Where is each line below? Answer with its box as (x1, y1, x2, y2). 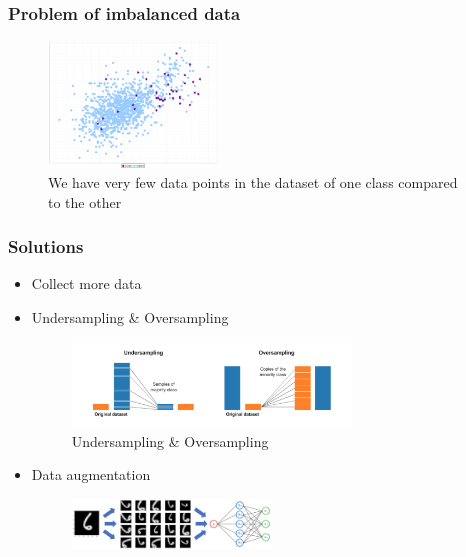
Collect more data (31, 273, 142, 294)
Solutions (8, 234, 84, 259)
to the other (48, 191, 122, 212)
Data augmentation (31, 464, 151, 485)
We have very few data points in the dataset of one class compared (48, 172, 458, 192)
